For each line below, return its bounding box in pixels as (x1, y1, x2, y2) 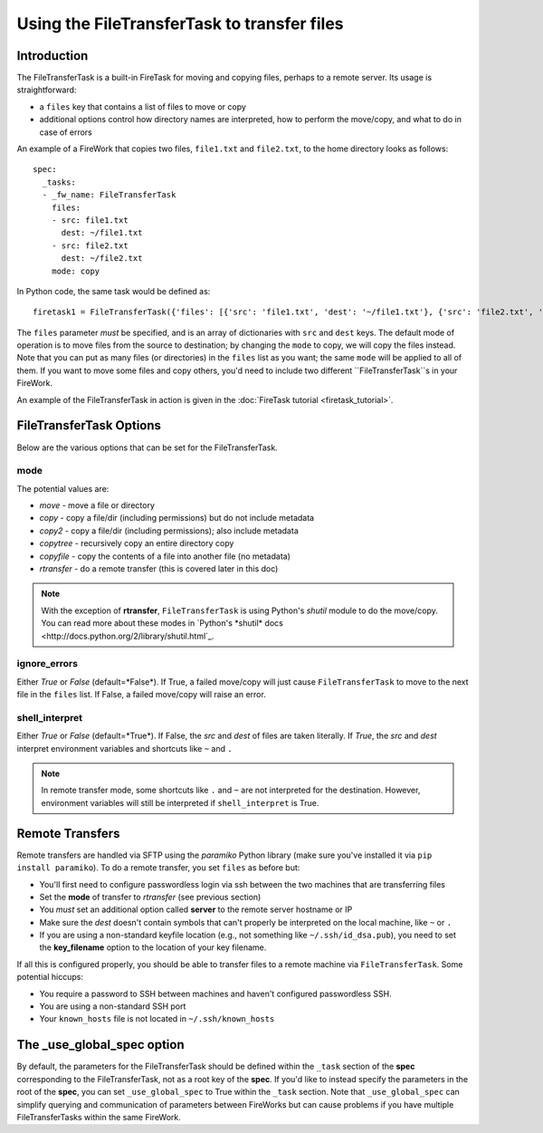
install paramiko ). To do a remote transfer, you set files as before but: (16, 862, 300, 873)
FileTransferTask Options (16, 418, 162, 434)
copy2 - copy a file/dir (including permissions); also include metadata (39, 525, 299, 536)
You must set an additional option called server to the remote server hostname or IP (39, 904, 353, 915)
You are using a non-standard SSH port (39, 1001, 186, 1012)
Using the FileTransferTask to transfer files (16, 14, 344, 34)
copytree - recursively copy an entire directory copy (39, 538, 234, 549)
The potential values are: (16, 483, 110, 494)
